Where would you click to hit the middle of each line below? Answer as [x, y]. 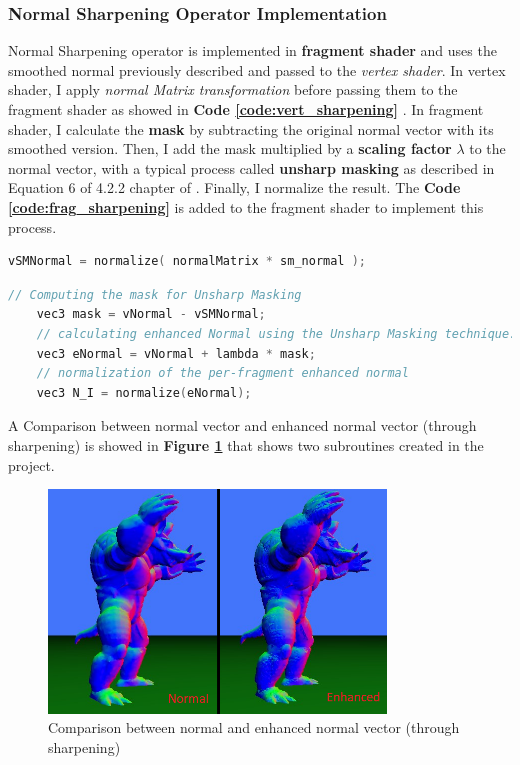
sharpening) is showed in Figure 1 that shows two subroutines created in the [246, 444]
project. [31, 464]
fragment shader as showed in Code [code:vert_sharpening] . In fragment [246, 109]
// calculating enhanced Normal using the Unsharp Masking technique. [276, 333]
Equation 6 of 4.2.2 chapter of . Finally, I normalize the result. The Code [234, 187]
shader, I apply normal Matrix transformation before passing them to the [233, 89]
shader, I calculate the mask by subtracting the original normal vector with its [251, 128]
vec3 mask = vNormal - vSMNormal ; [151, 314]
